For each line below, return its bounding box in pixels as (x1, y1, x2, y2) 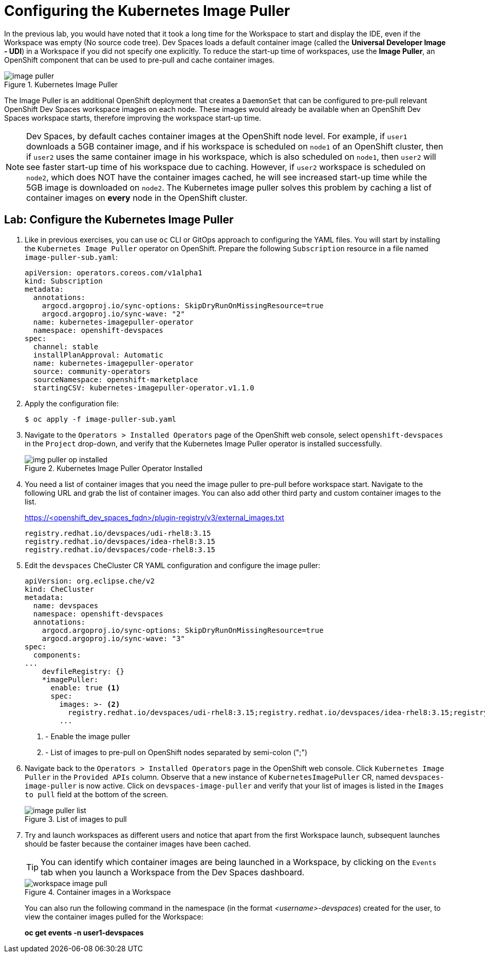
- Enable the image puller (45, 731, 130, 741)
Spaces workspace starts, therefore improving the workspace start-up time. (4, 113, 262, 122)
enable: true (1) (50, 683, 120, 692)
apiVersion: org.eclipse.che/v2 (25, 576, 155, 585)
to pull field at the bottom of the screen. (25, 790, 169, 799)
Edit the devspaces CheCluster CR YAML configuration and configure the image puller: (25, 560, 321, 570)
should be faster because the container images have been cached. (25, 839, 251, 848)
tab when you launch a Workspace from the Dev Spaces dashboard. (41, 867, 305, 877)
